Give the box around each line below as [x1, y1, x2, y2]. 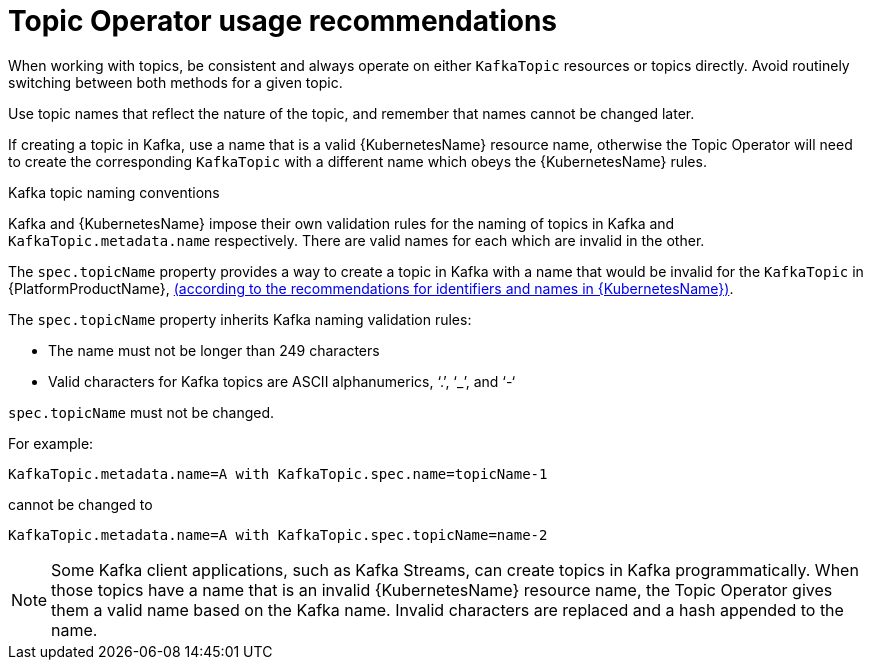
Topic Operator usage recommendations [8, 4, 558, 38]
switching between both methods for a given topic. [8, 73, 343, 91]
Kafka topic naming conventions [8, 183, 220, 201]
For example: [8, 434, 94, 452]
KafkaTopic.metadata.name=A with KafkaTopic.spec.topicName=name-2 [8, 526, 548, 543]
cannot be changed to [8, 495, 153, 513]
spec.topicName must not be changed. [8, 403, 275, 421]
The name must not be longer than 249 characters [48, 341, 380, 359]
